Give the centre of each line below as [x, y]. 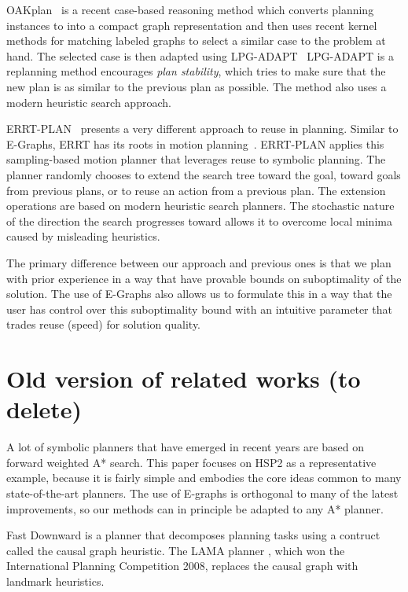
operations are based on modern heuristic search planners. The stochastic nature [200, 206]
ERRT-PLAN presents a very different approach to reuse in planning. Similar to [202, 129]
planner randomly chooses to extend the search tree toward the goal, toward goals [204, 174]
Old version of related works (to [184, 379]
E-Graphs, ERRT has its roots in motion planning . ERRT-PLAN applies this [195, 143]
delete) [44, 409]
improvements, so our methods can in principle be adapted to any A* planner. [195, 508]
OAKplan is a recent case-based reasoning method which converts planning [190, 9]
